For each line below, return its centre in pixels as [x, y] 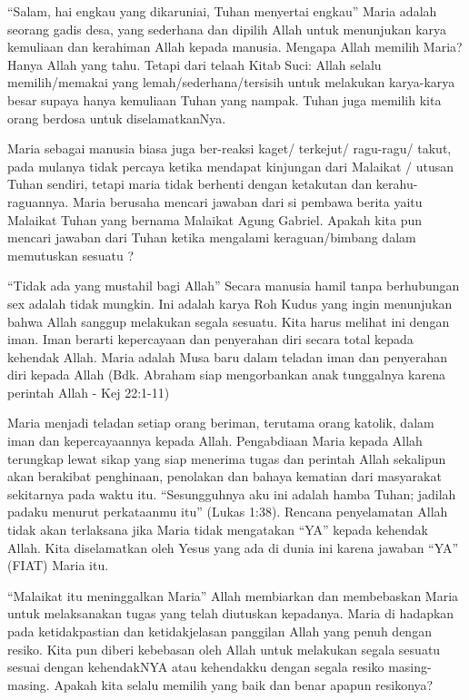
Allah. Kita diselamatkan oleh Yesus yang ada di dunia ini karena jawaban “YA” [233, 547]
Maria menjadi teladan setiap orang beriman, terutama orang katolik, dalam [221, 423]
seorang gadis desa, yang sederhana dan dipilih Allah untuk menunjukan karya [227, 29]
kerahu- [397, 184]
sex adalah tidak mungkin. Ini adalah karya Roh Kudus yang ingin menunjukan [230, 303]
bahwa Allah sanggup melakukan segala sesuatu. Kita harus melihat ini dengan [229, 321]
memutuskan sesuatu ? [71, 255]
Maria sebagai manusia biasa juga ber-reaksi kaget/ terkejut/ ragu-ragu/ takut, [230, 148]
